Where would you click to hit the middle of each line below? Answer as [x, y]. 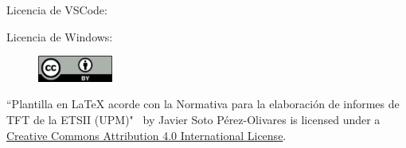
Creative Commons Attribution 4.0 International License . [146, 135]
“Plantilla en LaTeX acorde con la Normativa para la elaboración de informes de [203, 104]
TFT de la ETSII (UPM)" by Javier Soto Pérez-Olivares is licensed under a [193, 119]
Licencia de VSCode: [57, 10]
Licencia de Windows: [60, 36]
